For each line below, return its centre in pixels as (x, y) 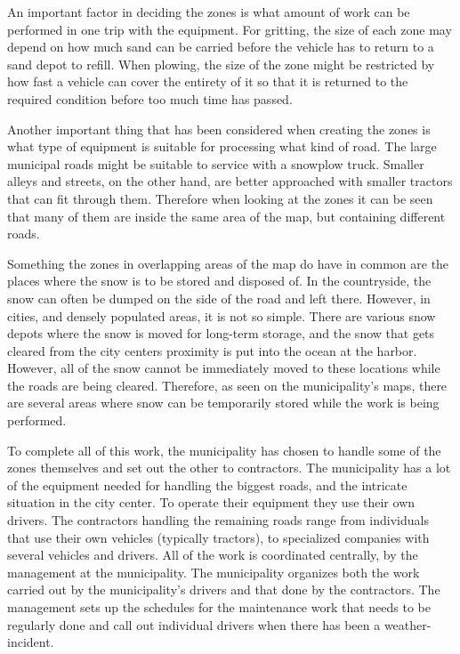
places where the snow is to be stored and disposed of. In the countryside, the (219, 281)
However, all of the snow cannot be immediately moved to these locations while (224, 368)
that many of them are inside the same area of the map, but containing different (226, 216)
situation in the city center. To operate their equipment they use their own (211, 502)
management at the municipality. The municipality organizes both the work (214, 572)
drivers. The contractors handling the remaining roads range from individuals (218, 520)
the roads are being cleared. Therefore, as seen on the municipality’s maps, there (227, 385)
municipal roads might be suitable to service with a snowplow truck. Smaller (216, 163)
